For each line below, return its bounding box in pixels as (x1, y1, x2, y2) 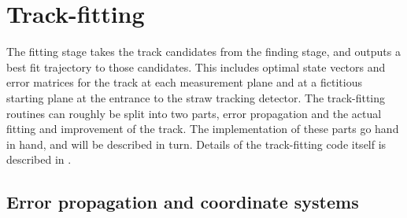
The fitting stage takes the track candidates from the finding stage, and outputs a (6, 43, 401, 60)
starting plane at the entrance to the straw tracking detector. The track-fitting (6, 89, 386, 105)
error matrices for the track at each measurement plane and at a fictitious (6, 74, 362, 91)
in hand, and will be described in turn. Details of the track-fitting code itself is (6, 135, 387, 152)
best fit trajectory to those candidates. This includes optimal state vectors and (6, 58, 386, 75)
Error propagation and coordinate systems (6, 190, 359, 214)
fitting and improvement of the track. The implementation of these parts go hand (6, 120, 399, 137)
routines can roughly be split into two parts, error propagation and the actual (6, 105, 382, 121)
